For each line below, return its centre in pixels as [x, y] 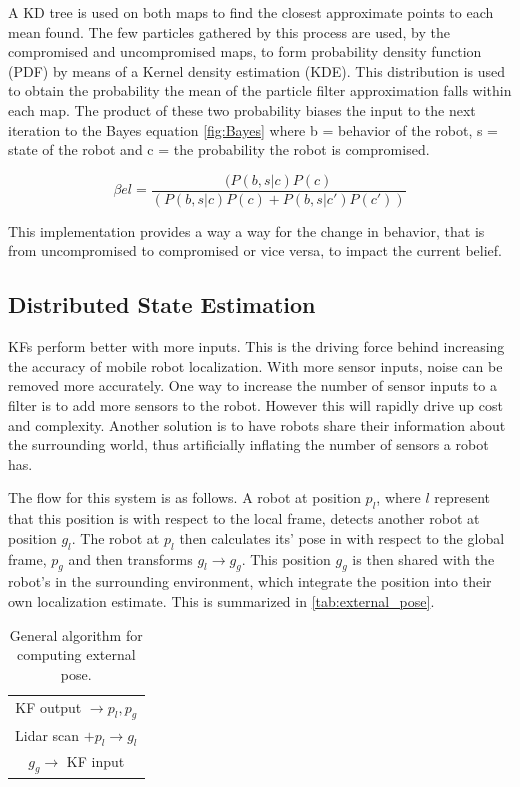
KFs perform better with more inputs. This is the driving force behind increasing [256, 346]
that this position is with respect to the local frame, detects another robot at [244, 518]
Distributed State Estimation [162, 304]
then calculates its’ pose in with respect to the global [342, 537]
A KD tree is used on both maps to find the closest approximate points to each [251, 12]
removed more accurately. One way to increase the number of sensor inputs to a [252, 385]
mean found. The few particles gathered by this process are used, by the [229, 31]
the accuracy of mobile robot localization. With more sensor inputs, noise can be [255, 365]
